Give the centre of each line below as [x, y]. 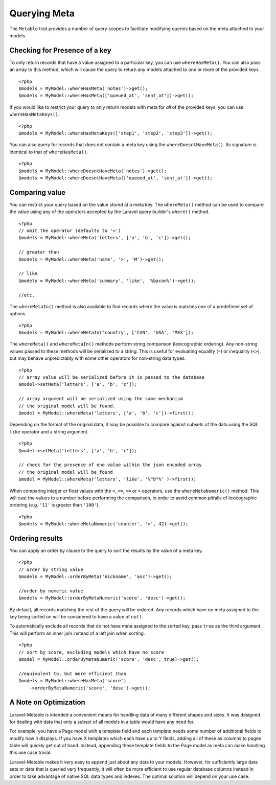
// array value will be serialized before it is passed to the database [111, 377]
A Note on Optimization [47, 702]
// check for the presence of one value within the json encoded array [110, 465]
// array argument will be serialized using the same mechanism [101, 399]
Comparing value [38, 192]
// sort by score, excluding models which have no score [91, 652]
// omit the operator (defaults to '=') [70, 231]
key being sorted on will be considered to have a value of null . [76, 617]
